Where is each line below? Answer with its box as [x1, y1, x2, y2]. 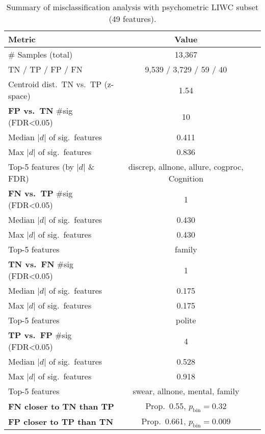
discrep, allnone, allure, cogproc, [128, 161, 244, 172]
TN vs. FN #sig [8, 258, 74, 270]
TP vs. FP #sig [8, 329, 72, 341]
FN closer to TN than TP [8, 400, 114, 412]
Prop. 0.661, [141, 415, 186, 427]
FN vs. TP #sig [8, 187, 73, 199]
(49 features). [109, 13, 156, 24]
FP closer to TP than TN [8, 415, 114, 427]
